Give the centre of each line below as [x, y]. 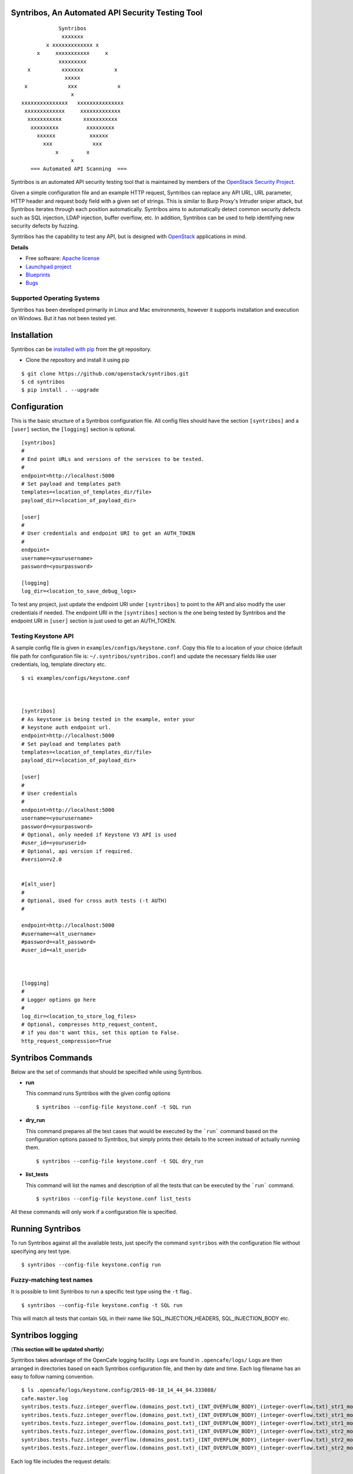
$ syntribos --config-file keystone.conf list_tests [114, 1199]
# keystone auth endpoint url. [66, 727]
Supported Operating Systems [55, 298]
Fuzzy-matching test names [52, 1279]
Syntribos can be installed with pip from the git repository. [81, 349]
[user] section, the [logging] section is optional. [74, 429]
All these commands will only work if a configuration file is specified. [94, 1212]
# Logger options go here [59, 1000]
